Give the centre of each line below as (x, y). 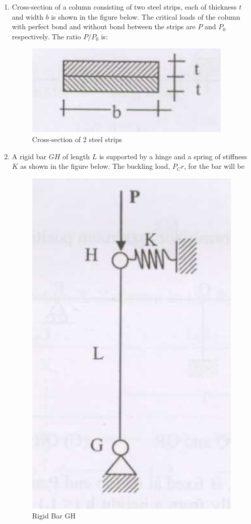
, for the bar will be (214, 166)
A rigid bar (29, 156)
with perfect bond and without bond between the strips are (104, 26)
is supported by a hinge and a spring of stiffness (173, 156)
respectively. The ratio (46, 36)
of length (76, 156)
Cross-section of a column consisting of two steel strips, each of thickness (124, 7)
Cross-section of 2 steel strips (77, 139)
